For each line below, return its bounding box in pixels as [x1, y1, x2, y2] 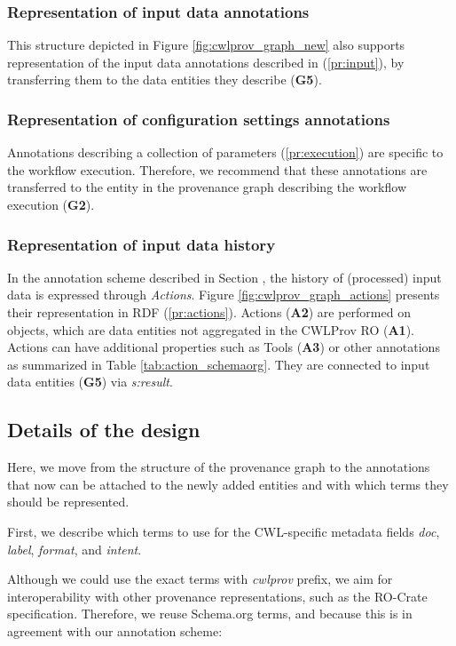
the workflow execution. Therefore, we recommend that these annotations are [7, 160, 428, 179]
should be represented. [7, 492, 130, 511]
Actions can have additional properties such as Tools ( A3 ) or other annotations [7, 338, 440, 356]
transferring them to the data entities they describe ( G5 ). [7, 70, 322, 89]
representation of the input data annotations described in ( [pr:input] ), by [7, 52, 405, 71]
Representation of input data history [7, 233, 276, 255]
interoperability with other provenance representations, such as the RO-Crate [7, 586, 428, 605]
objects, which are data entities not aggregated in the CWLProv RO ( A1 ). [7, 320, 414, 339]
